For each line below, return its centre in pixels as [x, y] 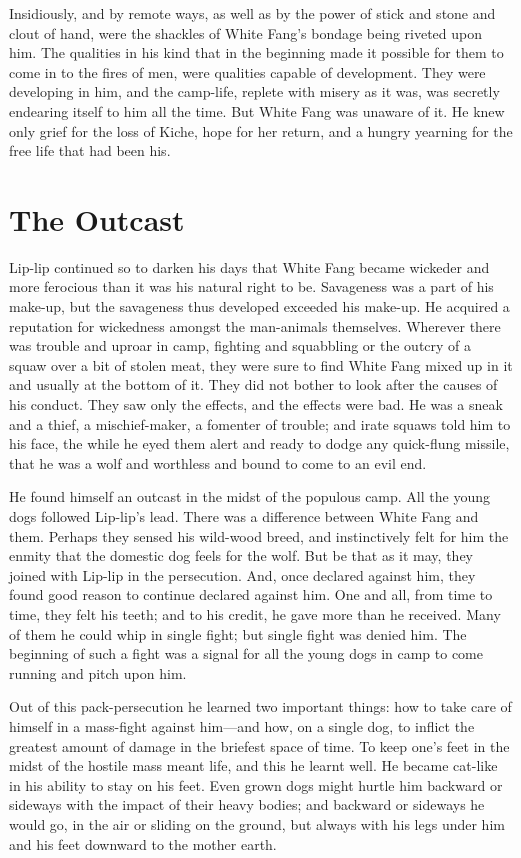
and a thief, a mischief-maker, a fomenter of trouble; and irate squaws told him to [260, 423]
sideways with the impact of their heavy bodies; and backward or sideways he [247, 804]
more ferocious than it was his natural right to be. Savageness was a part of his [251, 286]
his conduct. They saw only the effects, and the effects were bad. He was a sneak [256, 404]
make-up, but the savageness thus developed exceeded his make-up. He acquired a [259, 306]
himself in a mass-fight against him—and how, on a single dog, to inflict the [242, 725]
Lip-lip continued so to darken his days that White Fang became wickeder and [249, 266]
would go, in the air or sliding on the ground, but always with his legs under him [257, 823]
